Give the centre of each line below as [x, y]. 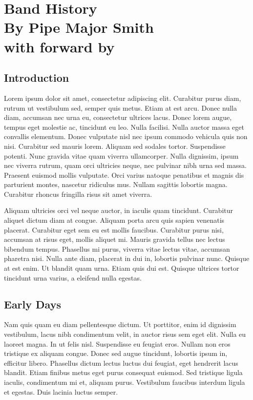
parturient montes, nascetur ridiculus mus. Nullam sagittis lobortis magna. [116, 184]
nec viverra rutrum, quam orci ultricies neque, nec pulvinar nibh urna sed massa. [125, 165]
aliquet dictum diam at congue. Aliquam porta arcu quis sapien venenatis [114, 220]
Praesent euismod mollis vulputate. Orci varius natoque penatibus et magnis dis [124, 175]
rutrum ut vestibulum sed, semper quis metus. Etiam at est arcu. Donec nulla [120, 107]
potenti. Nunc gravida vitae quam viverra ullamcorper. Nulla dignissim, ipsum [121, 155]
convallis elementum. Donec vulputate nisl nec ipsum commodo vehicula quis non [126, 136]
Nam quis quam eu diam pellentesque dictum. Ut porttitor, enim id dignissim [120, 324]
